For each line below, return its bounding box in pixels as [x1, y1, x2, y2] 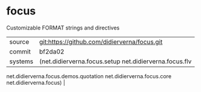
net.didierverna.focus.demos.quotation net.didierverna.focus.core [6, 72, 172, 79]
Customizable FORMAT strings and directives [6, 24, 120, 31]
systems [9, 57, 33, 66]
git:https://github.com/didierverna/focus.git [39, 37, 163, 46]
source [9, 37, 29, 46]
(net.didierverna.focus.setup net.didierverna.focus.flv [39, 57, 192, 66]
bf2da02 [39, 47, 65, 55]
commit [9, 47, 31, 55]
